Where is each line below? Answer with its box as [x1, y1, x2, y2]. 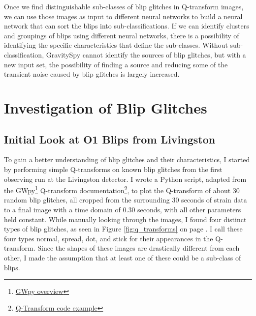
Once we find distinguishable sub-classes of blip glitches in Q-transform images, [4, 1, 244, 11]
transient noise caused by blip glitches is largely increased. [4, 69, 180, 79]
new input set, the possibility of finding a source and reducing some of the [4, 59, 228, 69]
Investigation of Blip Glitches [4, 97, 207, 117]
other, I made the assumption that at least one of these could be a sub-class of [4, 252, 241, 262]
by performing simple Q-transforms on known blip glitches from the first [4, 164, 223, 174]
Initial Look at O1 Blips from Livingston [4, 131, 216, 146]
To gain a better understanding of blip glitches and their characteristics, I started [4, 154, 250, 165]
